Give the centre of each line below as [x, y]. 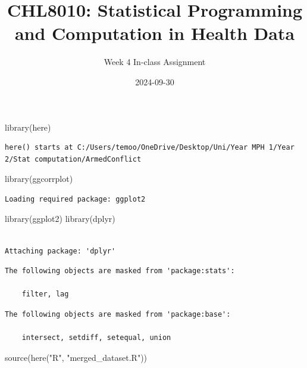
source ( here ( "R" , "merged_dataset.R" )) [76, 357]
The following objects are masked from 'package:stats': [120, 271]
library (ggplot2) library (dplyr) [60, 219]
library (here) [28, 127]
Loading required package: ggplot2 [75, 199]
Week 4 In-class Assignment [155, 62]
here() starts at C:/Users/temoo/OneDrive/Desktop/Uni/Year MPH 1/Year [150, 148]
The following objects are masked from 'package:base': [118, 315]
